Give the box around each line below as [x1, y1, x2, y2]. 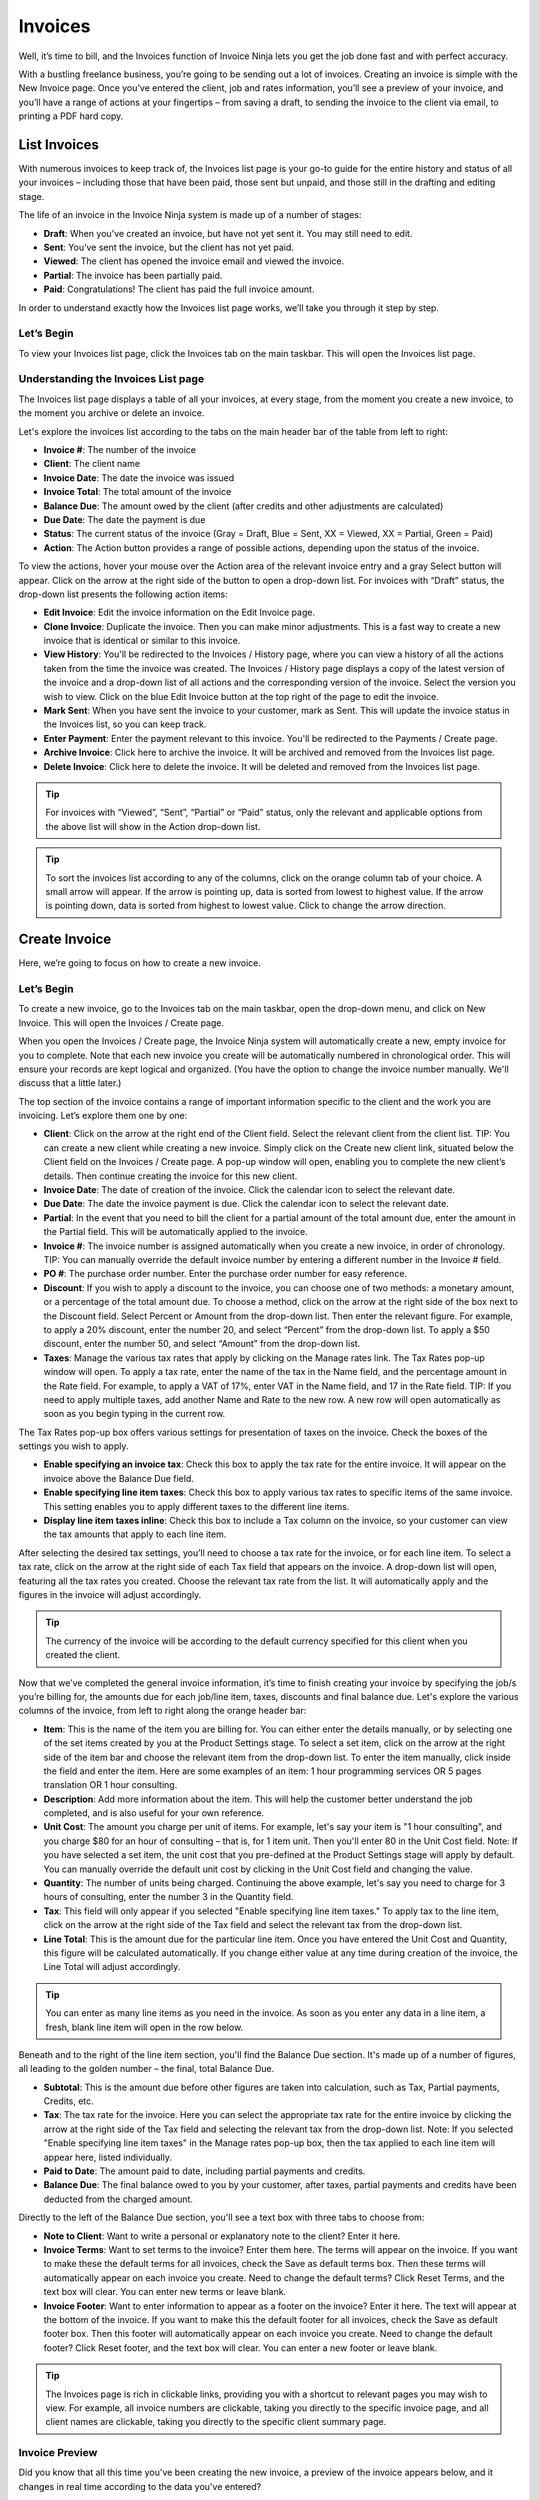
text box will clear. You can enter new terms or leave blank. [43, 2286, 287, 2298]
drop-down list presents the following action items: [18, 588, 229, 600]
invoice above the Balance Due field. [43, 1472, 194, 1484]
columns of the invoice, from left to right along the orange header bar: [18, 1705, 307, 1717]
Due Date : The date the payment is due [43, 513, 206, 525]
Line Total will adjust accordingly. [43, 1961, 181, 1973]
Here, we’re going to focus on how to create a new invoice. [18, 957, 262, 969]
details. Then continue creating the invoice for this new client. [43, 1170, 298, 1182]
